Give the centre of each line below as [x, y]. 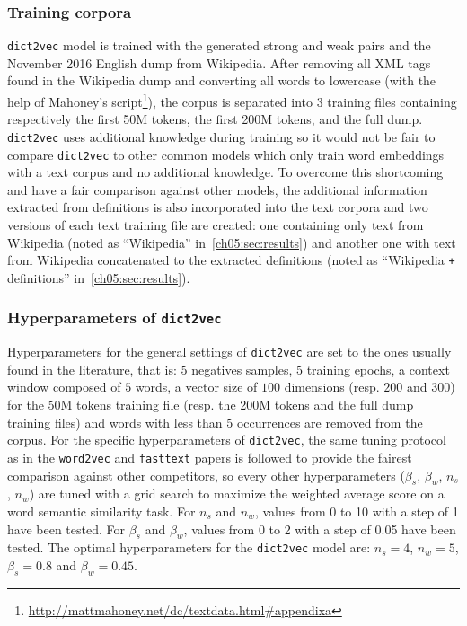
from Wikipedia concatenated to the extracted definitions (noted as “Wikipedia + [231, 260]
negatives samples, [242, 369]
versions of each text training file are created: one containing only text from [216, 225]
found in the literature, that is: [92, 369]
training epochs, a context [378, 369]
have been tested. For [66, 529]
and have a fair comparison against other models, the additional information [217, 189]
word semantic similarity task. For [101, 511]
